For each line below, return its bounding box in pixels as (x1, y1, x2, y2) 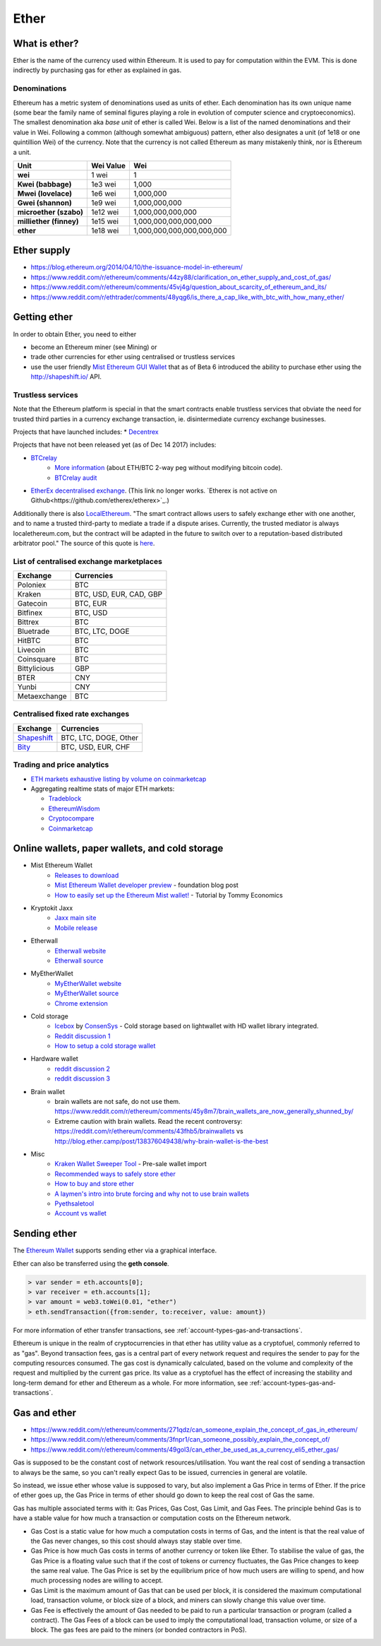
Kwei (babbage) (17, 179, 72, 189)
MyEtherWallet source (54, 989, 119, 998)
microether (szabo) (17, 207, 84, 217)
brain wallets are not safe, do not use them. (54, 1098, 181, 1106)
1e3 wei (90, 179, 116, 189)
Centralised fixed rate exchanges (13, 709, 130, 719)
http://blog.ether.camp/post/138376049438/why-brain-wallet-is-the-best (54, 1136, 269, 1145)
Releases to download (54, 871, 119, 879)
